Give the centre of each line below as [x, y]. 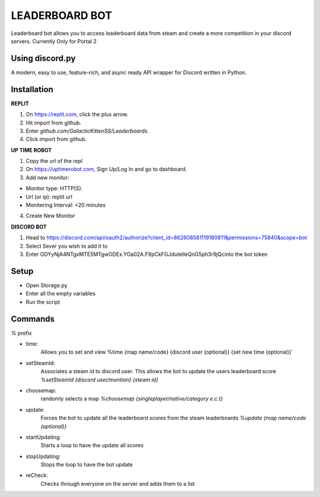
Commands [33, 319]
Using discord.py [43, 58]
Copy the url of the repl [54, 161]
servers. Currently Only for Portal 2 [54, 41]
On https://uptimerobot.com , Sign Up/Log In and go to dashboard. [106, 169]
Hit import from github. [54, 123]
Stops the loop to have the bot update [87, 464]
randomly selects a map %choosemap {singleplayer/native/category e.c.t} [132, 399]
